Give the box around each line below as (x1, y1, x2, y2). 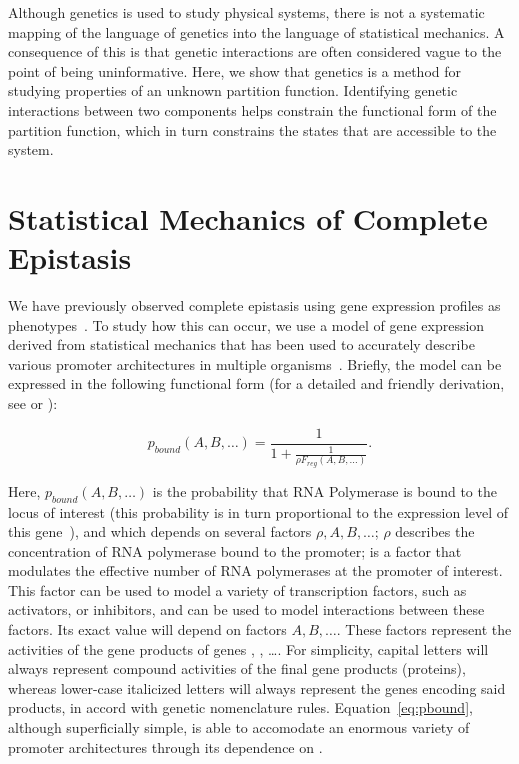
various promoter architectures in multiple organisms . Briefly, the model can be (8, 353, 502, 374)
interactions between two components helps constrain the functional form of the (8, 99, 497, 120)
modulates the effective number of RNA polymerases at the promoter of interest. (8, 560, 503, 581)
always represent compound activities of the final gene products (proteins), (8, 658, 466, 679)
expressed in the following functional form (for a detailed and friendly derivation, (8, 373, 505, 394)
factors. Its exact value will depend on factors (8, 619, 287, 640)
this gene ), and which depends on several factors (8, 521, 312, 542)
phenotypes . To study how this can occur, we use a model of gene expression (8, 314, 485, 335)
